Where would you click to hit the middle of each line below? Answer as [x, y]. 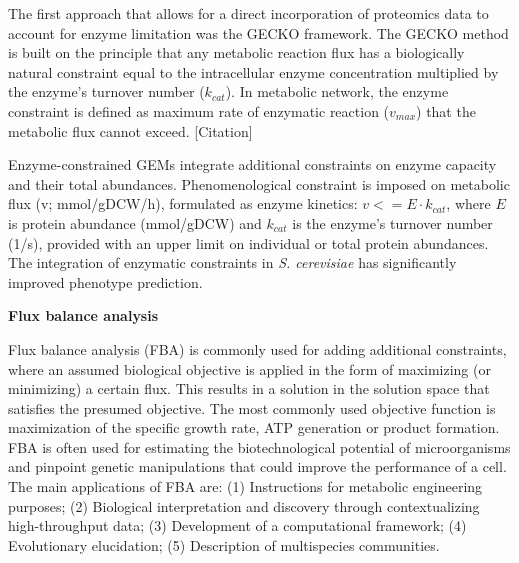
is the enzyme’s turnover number [392, 222]
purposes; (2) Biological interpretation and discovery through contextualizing [244, 505]
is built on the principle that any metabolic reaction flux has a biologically [236, 52]
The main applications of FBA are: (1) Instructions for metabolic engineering [245, 486]
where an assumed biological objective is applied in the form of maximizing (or [249, 368]
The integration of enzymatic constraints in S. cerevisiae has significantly [232, 262]
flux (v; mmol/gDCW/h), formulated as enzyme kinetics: [183, 203]
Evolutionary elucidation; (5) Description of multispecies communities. [224, 544]
